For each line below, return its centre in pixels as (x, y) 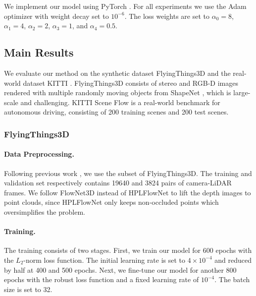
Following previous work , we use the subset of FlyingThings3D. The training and (128, 173)
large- (242, 92)
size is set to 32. (28, 289)
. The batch (232, 279)
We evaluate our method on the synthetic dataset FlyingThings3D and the (117, 73)
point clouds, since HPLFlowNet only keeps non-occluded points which (111, 202)
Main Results (39, 52)
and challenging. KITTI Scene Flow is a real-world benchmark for (120, 102)
